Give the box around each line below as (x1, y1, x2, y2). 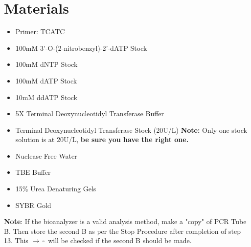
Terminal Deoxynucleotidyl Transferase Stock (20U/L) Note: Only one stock (15, 124, 247, 135)
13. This (4, 235, 28, 246)
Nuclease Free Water (15, 150, 77, 161)
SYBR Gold (15, 200, 51, 210)
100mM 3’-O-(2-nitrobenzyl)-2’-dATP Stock (15, 42, 147, 53)
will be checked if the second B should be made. (48, 235, 192, 246)
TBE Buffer (15, 167, 51, 177)
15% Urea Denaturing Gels (15, 184, 96, 194)
